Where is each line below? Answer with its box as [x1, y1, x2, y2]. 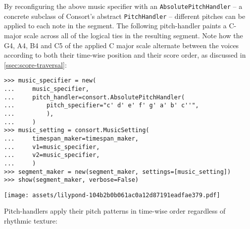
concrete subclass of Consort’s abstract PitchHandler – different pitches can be [4, 10, 246, 21]
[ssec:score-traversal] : [4, 59, 67, 70]
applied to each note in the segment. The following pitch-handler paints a [4, 20, 227, 31]
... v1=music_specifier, [4, 143, 100, 151]
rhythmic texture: [4, 216, 57, 226]
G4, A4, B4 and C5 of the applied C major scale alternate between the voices [4, 40, 239, 50]
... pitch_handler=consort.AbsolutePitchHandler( [4, 93, 185, 101]
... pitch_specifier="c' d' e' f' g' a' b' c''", [4, 102, 199, 109]
